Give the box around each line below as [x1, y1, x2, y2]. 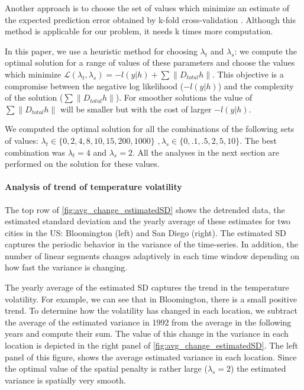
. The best [240, 134, 277, 146]
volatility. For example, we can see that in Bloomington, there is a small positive [5, 292, 297, 305]
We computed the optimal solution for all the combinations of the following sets [5, 123, 295, 135]
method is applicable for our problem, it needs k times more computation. [5, 25, 273, 37]
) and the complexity [218, 79, 294, 92]
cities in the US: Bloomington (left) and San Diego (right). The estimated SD [5, 226, 286, 238]
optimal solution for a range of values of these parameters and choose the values [5, 56, 295, 69]
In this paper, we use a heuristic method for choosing [5, 44, 198, 57]
